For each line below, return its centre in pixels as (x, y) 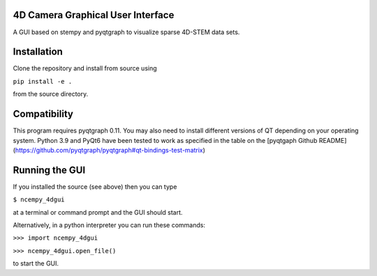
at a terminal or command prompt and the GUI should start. (98, 212)
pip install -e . (43, 81)
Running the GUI (49, 170)
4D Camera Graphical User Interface (94, 15)
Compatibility (43, 114)
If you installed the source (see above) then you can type (95, 186)
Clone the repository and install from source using (85, 68)
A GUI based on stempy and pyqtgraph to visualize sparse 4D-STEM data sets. (126, 32)
